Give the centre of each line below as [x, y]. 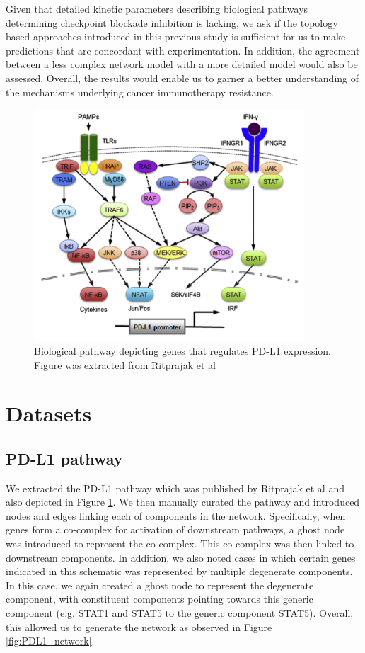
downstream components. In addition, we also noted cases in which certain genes [181, 557]
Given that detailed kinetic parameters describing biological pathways [157, 8]
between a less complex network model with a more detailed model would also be [182, 64]
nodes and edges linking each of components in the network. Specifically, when [176, 515]
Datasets [49, 413]
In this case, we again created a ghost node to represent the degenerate [160, 585]
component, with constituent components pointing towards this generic [160, 599]
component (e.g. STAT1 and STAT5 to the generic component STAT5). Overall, [180, 613]
